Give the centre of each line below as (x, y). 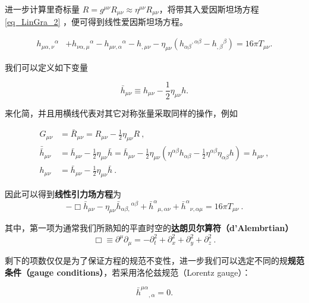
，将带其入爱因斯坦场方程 (209, 9)
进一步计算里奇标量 (42, 9)
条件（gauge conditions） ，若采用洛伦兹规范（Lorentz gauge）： (128, 272)
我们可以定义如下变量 (46, 67)
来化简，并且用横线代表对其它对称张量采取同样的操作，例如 (121, 113)
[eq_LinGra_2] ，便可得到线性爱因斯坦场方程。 (96, 22)
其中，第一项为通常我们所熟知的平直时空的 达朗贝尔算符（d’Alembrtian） (149, 228)
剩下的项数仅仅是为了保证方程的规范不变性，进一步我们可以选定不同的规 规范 (154, 260)
